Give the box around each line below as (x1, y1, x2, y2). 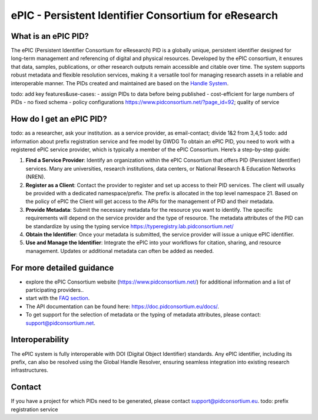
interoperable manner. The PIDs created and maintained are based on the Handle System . (11, 79, 229, 86)
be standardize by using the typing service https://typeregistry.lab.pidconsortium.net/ (25, 222, 234, 229)
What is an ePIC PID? (11, 31, 90, 41)
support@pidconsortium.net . (25, 319, 95, 326)
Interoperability (11, 335, 69, 345)
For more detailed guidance (11, 262, 114, 273)
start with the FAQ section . (25, 295, 90, 302)
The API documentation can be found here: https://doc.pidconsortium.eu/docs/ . (25, 303, 219, 310)
